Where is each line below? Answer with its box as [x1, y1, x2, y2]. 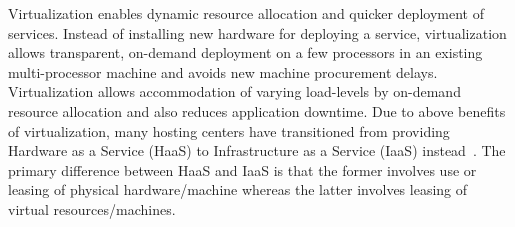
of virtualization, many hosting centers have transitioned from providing [8, 120, 450, 141]
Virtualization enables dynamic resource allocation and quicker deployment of [8, 3, 484, 23]
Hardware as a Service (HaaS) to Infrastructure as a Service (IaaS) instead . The [8, 140, 506, 161]
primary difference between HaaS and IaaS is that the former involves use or [8, 159, 477, 180]
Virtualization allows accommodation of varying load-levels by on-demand [8, 81, 461, 102]
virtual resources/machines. [8, 198, 176, 219]
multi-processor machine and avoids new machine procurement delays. [8, 61, 438, 82]
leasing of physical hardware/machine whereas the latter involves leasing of [8, 179, 468, 200]
